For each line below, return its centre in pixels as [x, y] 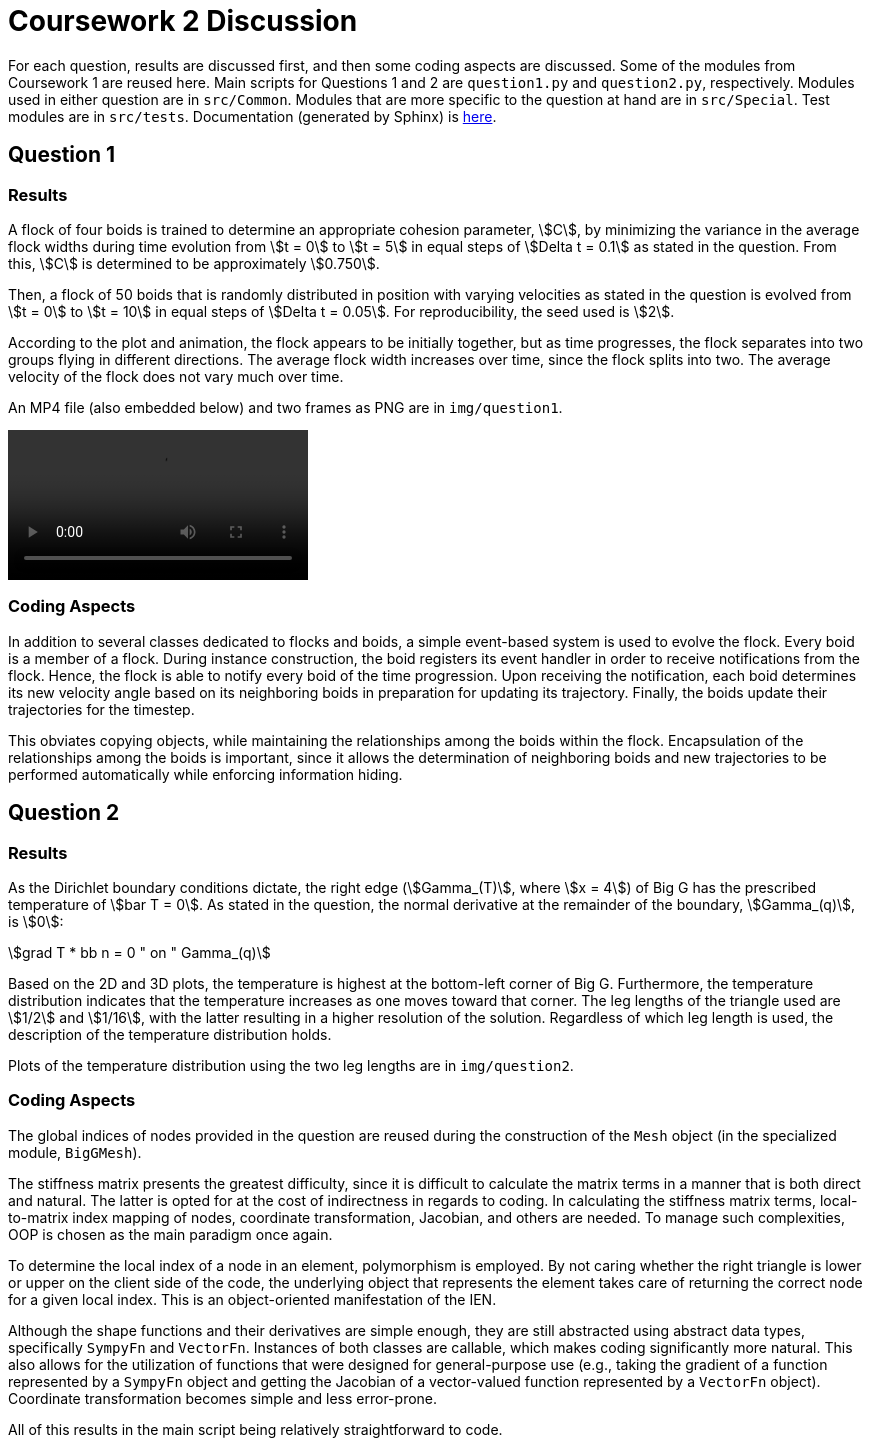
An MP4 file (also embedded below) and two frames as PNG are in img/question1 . [285, 407]
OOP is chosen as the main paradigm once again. [170, 1234]
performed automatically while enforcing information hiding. [205, 774]
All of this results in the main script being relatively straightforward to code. [255, 1429]
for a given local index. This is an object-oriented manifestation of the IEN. [252, 1299]
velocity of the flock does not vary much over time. [176, 376]
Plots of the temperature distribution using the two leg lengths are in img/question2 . [291, 1065]
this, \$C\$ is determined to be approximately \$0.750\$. [194, 263]
